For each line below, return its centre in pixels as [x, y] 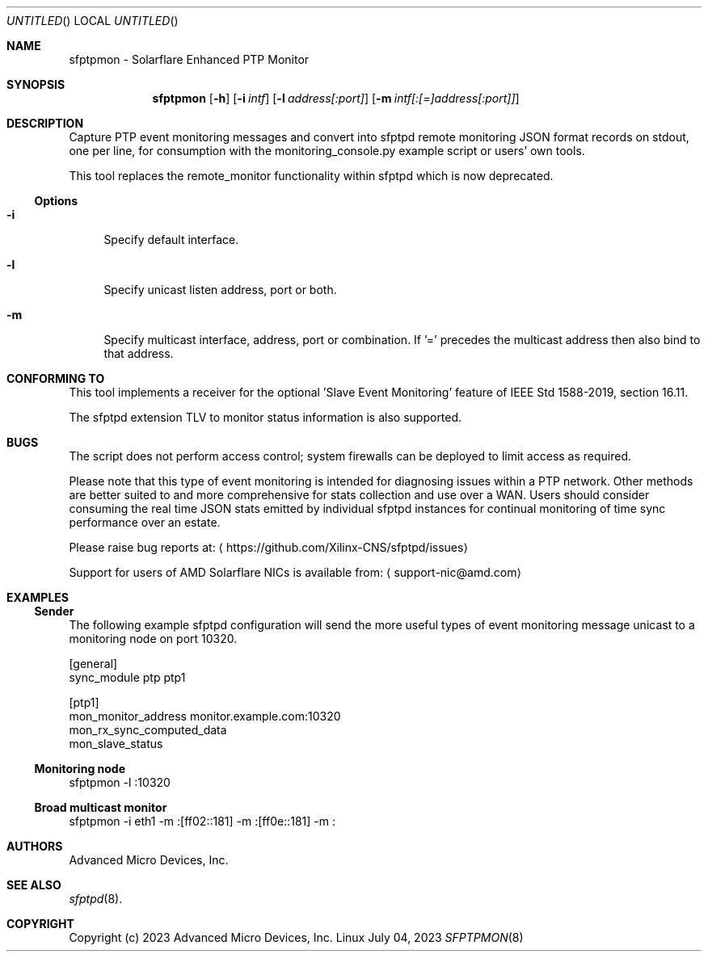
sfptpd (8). [96, 899]
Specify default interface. [171, 239]
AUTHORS [35, 846]
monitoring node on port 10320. [153, 639]
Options [56, 201]
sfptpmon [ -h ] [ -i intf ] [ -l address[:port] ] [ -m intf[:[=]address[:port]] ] [336, 98]
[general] [93, 664]
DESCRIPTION [45, 123]
